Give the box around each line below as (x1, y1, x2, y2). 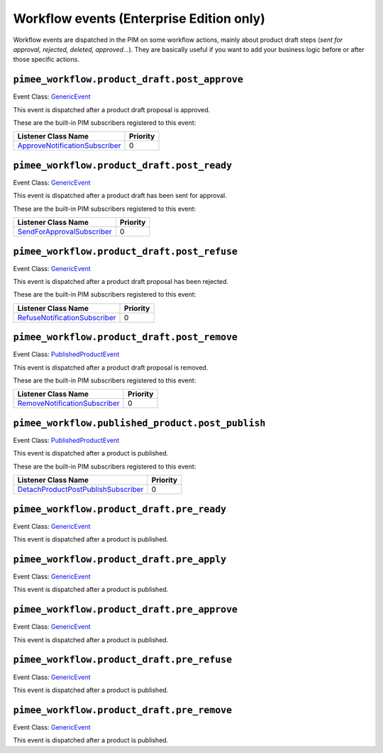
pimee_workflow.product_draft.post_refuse (13, 246, 238, 257)
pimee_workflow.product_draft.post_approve (13, 74, 244, 85)
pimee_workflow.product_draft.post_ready (13, 160, 233, 171)
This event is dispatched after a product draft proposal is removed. (13, 363, 209, 372)
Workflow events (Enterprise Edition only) (13, 11, 266, 26)
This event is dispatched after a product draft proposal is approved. (13, 105, 211, 114)
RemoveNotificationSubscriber (17, 398, 120, 408)
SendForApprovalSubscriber (17, 227, 113, 237)
